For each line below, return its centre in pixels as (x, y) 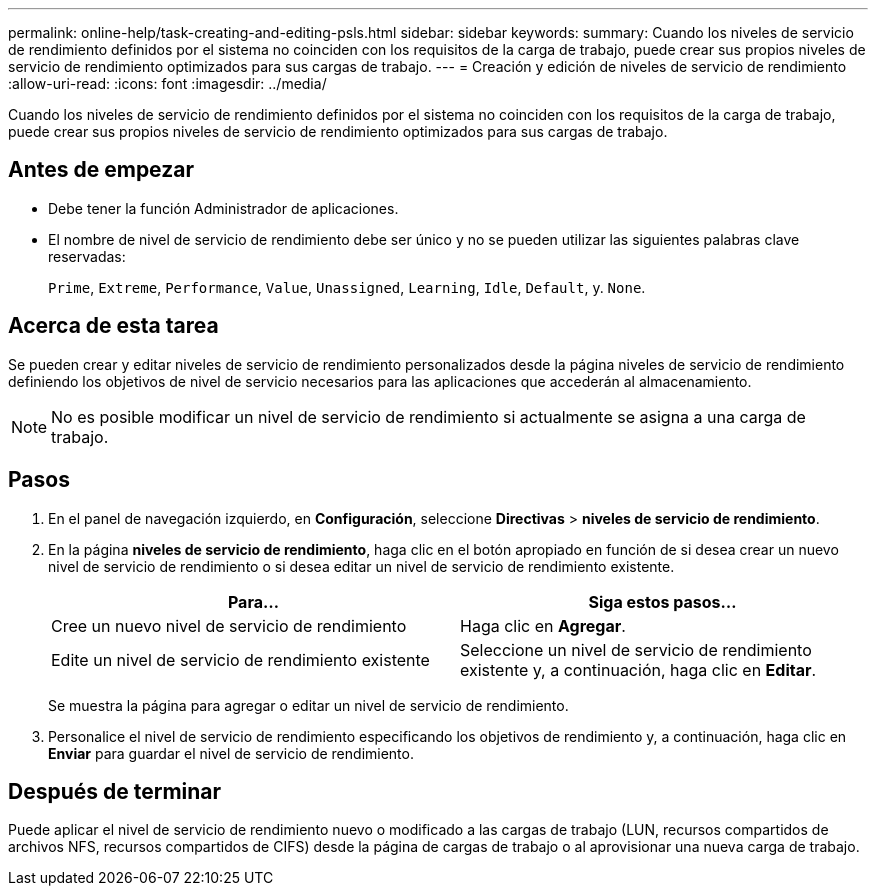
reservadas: (87, 256)
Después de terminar (115, 791)
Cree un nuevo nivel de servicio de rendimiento (229, 625)
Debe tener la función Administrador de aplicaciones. (223, 208)
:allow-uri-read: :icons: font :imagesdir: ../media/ (167, 83)
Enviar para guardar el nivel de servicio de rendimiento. (231, 753)
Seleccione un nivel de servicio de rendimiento (636, 649)
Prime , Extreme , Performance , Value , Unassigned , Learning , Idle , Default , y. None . (347, 287)
